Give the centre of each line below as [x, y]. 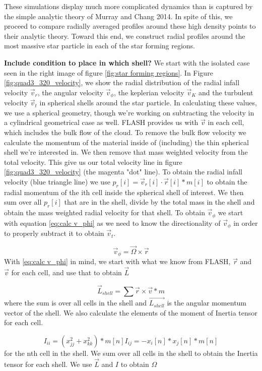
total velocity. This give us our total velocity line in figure [93, 162]
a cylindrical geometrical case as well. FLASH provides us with [101, 122]
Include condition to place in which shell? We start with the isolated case [127, 62]
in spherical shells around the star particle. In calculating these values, [148, 103]
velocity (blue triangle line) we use [57, 181]
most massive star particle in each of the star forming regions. [100, 46]
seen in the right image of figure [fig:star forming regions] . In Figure [109, 72]
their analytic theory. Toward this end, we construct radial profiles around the [125, 36]
